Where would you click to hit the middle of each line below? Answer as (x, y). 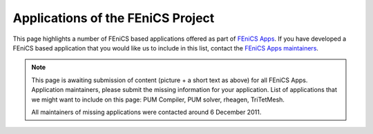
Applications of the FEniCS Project (114, 18)
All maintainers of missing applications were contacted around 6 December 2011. (146, 112)
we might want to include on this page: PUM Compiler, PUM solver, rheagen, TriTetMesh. (158, 99)
